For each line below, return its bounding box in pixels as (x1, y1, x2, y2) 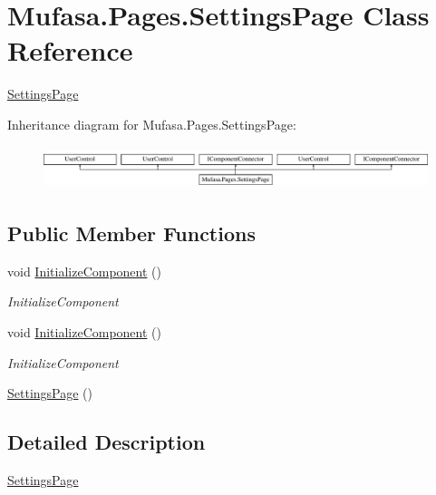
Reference (7, 32, 133, 69)
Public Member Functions (7, 219, 256, 247)
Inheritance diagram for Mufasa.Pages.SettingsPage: (7, 114, 296, 133)
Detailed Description (7, 428, 206, 456)
